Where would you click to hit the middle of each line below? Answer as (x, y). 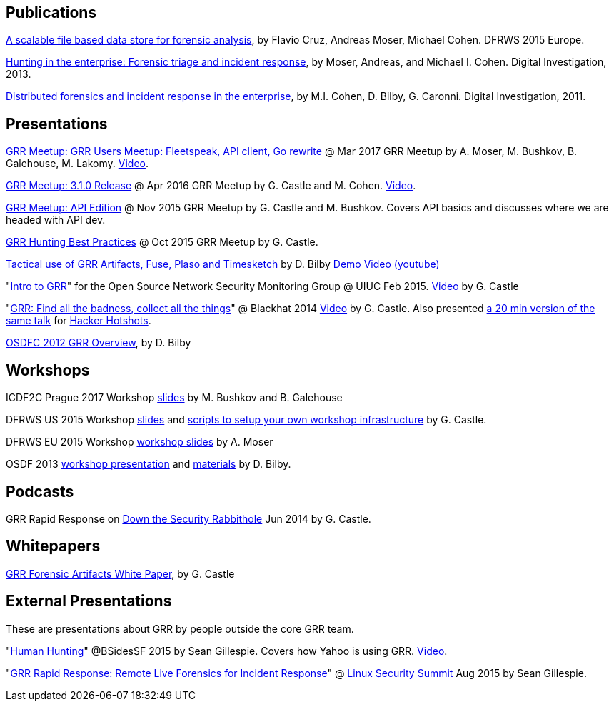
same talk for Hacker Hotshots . (79, 321)
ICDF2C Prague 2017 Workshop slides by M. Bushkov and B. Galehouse (174, 398)
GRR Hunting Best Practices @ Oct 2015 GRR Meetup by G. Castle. (162, 242)
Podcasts (40, 491)
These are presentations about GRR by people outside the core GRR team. (180, 628)
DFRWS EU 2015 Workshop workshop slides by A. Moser (140, 442)
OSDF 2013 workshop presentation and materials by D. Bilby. (149, 464)
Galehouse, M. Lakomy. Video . (77, 164)
